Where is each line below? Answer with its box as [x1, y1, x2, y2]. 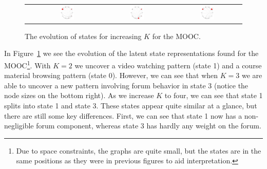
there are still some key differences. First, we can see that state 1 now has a [4, 110, 242, 121]
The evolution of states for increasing [25, 30, 142, 41]
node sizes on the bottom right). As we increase [4, 90, 154, 101]
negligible [4, 120, 34, 131]
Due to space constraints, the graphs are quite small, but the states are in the [16, 145, 261, 156]
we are [241, 70, 262, 81]
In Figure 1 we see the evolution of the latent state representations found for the [4, 48, 259, 59]
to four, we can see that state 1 [164, 90, 263, 101]
